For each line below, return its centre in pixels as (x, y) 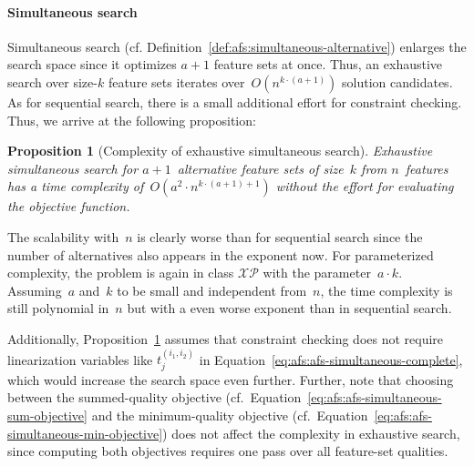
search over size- (52, 81)
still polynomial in (58, 308)
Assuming (35, 290)
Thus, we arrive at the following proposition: (132, 120)
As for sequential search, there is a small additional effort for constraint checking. (235, 101)
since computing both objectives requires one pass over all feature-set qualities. (228, 451)
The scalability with (63, 236)
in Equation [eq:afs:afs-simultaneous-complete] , (331, 359)
